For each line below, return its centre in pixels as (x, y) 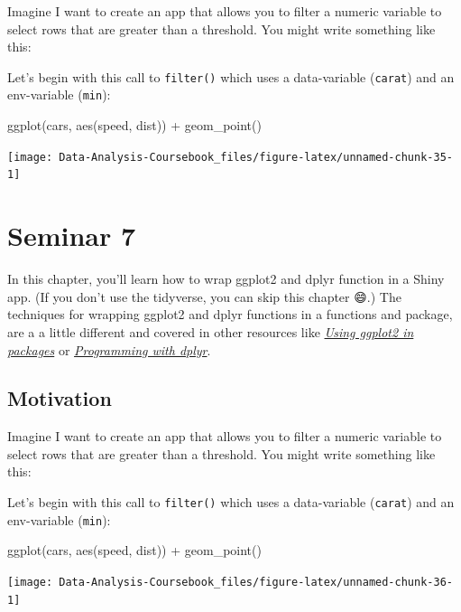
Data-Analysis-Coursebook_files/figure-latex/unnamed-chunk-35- (256, 157)
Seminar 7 (72, 235)
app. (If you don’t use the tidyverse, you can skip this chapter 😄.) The (204, 296)
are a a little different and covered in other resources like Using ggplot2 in (211, 331)
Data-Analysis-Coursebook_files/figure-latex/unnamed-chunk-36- (256, 582)
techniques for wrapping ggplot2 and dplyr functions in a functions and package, (230, 314)
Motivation (60, 398)
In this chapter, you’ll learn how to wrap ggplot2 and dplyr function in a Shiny (226, 279)
